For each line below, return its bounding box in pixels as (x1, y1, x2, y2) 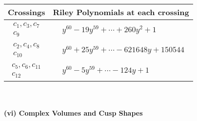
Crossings (8, 6, 45, 18)
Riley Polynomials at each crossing (53, 6, 189, 18)
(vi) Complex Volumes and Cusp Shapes (4, 108, 143, 118)
